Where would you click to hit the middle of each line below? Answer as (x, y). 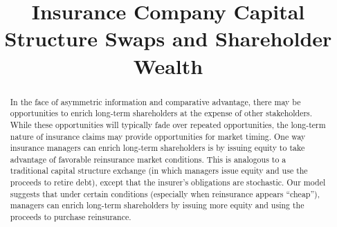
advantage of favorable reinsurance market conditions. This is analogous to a (148, 159)
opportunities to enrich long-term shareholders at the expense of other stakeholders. (161, 113)
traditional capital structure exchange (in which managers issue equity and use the (159, 171)
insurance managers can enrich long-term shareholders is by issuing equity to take (157, 148)
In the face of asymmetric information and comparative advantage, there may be (155, 101)
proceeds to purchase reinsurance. (71, 217)
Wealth (168, 65)
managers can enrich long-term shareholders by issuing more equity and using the (157, 205)
